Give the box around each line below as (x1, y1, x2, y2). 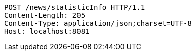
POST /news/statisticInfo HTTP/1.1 (4, 3, 145, 11)
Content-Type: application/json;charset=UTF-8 (4, 19, 192, 27)
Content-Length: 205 (4, 11, 86, 19)
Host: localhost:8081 (4, 27, 90, 35)
